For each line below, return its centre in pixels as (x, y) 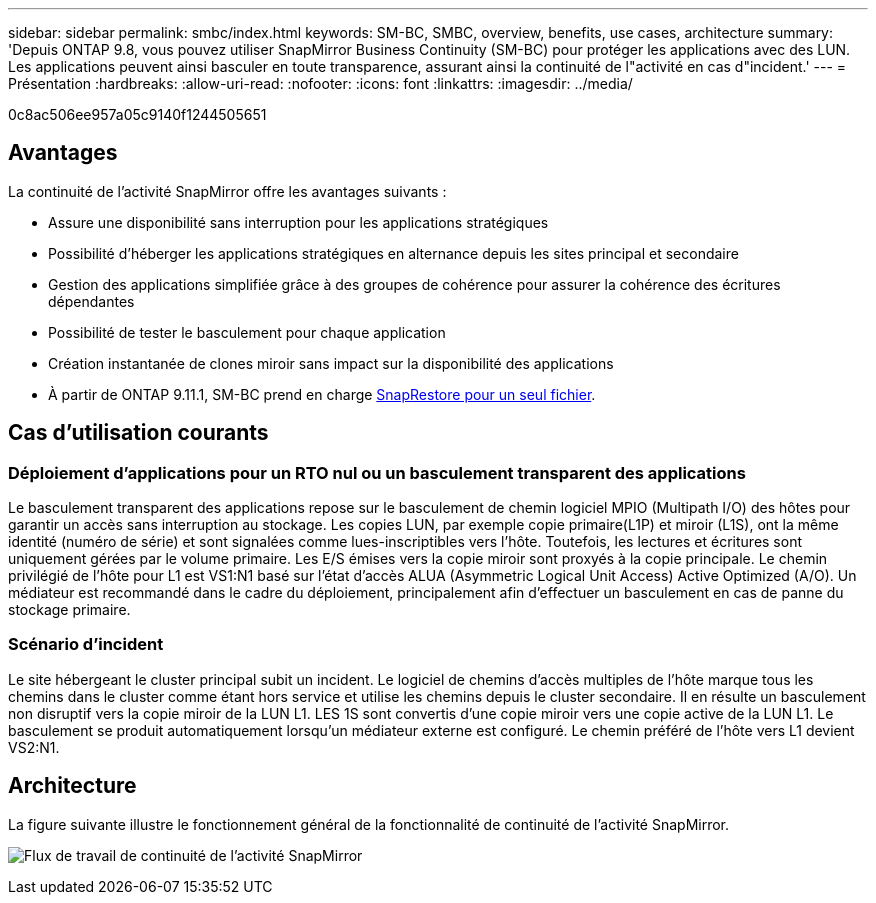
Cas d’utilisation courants (138, 433)
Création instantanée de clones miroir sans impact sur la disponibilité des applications (331, 363)
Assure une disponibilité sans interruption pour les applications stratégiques (298, 222)
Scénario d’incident (86, 644)
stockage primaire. (69, 610)
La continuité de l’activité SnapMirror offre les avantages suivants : (227, 191)
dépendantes (91, 301)
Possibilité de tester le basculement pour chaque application (247, 332)
